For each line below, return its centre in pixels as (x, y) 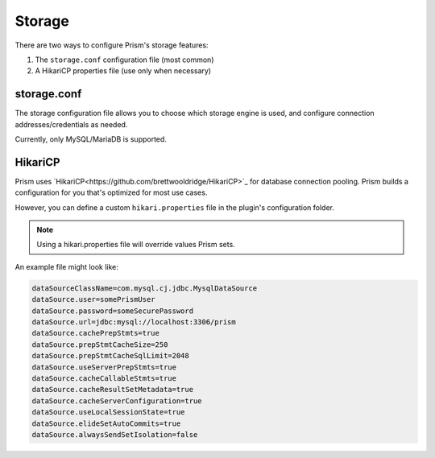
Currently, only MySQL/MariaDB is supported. (91, 139)
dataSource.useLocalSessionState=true (108, 412)
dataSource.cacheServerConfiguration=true (117, 401)
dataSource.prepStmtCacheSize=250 (100, 345)
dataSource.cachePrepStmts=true (96, 333)
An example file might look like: (66, 266)
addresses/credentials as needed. (71, 124)
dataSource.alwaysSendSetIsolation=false (115, 434)
